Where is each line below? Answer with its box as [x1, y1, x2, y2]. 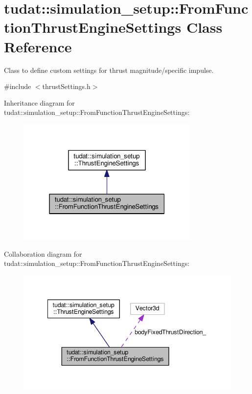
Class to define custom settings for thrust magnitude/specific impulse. [4, 65, 214, 75]
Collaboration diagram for [4, 248, 82, 259]
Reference [4, 36, 72, 56]
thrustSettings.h [42, 81, 91, 91]
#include [4, 81, 31, 91]
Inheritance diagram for [4, 97, 75, 108]
